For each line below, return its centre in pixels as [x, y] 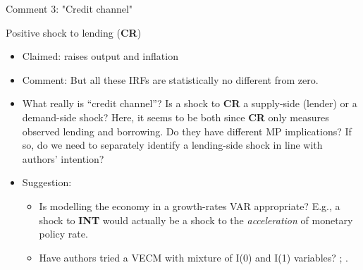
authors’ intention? [63, 158]
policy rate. [63, 234]
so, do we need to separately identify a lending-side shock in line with [172, 145]
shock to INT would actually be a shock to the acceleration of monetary [196, 220]
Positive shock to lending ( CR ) [74, 32]
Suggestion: [47, 182]
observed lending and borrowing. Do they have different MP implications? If [187, 131]
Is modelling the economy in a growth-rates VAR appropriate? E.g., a [190, 205]
